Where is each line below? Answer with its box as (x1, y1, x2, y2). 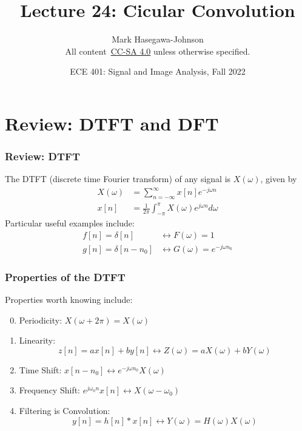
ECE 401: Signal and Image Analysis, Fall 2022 (70, 65, 246, 78)
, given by (260, 172, 297, 185)
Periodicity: (19, 313, 62, 326)
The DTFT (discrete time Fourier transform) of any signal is (5, 172, 231, 185)
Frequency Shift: (19, 384, 81, 396)
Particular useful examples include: (5, 217, 135, 229)
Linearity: (19, 334, 56, 347)
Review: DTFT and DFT (5, 110, 219, 135)
